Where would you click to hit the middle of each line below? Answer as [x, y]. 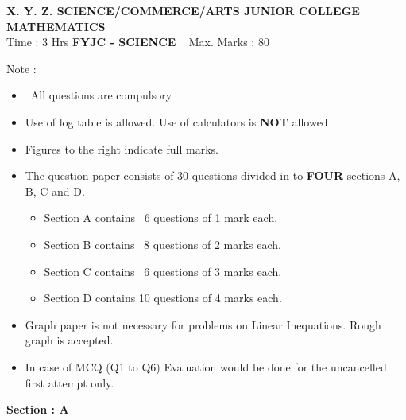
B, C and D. [55, 191]
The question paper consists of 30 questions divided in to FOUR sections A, [213, 175]
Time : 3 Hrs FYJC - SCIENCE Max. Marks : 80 [138, 42]
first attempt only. [70, 382]
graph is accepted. [69, 340]
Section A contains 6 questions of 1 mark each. [161, 218]
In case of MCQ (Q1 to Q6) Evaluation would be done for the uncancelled [206, 366]
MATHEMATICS [56, 26]
